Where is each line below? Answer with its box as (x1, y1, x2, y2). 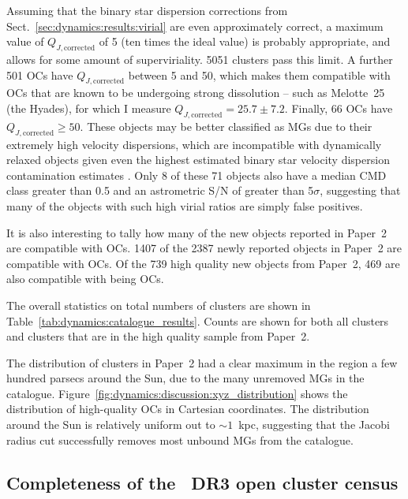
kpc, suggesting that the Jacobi (238, 416, 390, 433)
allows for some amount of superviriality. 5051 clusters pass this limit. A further (6, 50, 393, 67)
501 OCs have (6, 66, 73, 83)
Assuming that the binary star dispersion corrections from (6, 2, 288, 18)
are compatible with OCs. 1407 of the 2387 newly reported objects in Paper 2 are (6, 240, 402, 256)
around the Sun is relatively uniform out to (6, 416, 215, 433)
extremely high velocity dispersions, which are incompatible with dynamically (6, 136, 382, 152)
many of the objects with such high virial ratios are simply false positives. (6, 197, 363, 214)
